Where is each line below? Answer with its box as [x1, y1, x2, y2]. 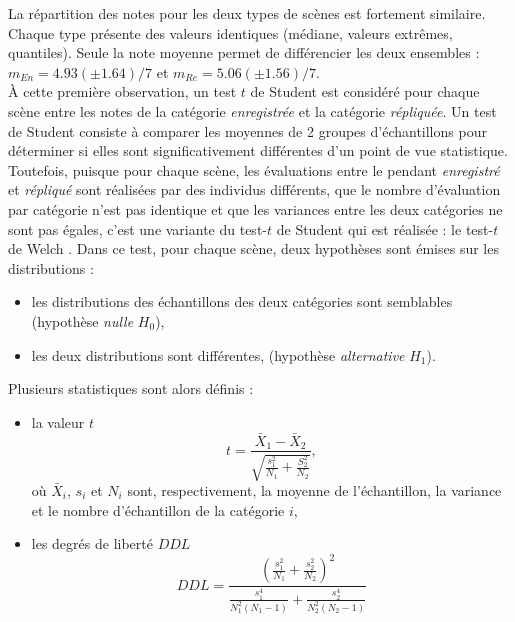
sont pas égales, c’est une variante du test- [8, 218, 267, 239]
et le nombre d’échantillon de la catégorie [31, 499, 285, 520]
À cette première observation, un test [8, 81, 237, 102]
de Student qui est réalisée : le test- [276, 218, 494, 239]
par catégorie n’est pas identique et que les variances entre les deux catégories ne [8, 198, 503, 219]
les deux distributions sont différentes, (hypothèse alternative [31, 344, 405, 365]
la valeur [31, 411, 85, 432]
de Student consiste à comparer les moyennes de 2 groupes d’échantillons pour [8, 120, 487, 141]
